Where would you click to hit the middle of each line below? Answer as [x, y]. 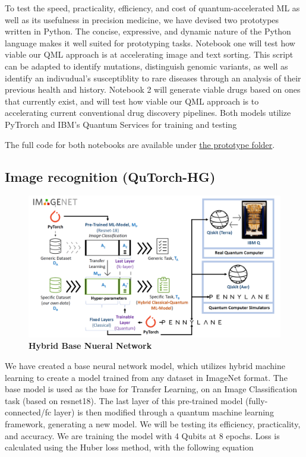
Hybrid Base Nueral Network [90, 346]
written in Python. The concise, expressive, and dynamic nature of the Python [148, 31]
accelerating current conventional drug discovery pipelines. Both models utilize [148, 113]
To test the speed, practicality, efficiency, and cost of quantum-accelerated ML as [152, 8]
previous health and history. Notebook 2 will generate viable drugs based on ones [153, 89]
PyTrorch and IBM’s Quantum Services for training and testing [121, 124]
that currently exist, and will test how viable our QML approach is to [132, 101]
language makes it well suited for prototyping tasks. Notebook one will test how [150, 42]
